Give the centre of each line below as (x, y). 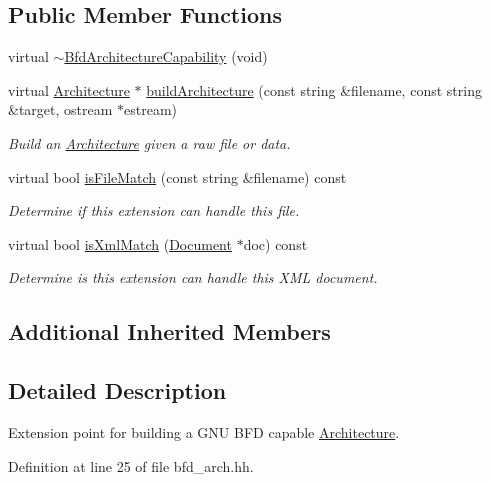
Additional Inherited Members (169, 331)
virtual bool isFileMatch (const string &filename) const (177, 176)
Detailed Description (117, 390)
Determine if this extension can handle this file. (154, 210)
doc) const (275, 243)
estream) (151, 109)
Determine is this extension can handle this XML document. (193, 277)
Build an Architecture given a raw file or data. (149, 142)
